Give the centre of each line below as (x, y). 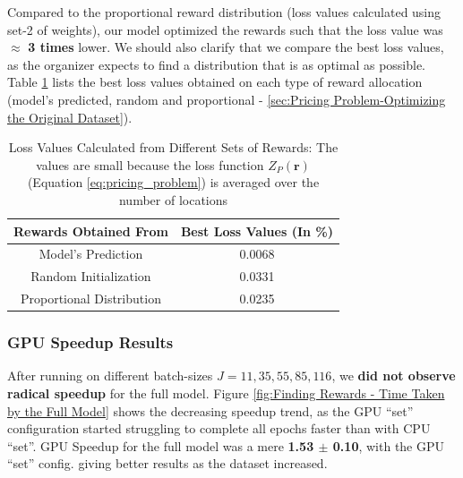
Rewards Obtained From (91, 230)
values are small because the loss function (150, 164)
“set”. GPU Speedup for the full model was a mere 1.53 (161, 445)
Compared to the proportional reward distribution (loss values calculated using (224, 12)
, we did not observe (394, 376)
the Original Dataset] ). (70, 117)
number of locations (173, 199)
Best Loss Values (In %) (257, 230)
